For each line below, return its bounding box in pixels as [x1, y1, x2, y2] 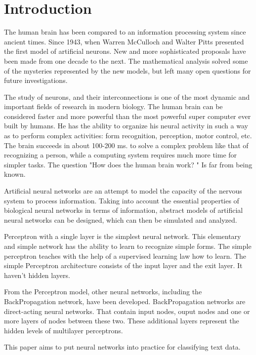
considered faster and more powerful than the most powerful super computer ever [4, 111, 251, 121]
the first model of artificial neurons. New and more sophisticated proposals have [4, 46, 246, 56]
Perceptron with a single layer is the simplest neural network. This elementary [4, 231, 241, 241]
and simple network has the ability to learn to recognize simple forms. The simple [4, 241, 252, 251]
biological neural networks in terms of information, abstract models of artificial [4, 205, 243, 215]
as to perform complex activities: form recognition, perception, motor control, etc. [4, 130, 252, 141]
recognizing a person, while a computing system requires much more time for [4, 150, 237, 160]
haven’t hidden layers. [4, 270, 70, 280]
